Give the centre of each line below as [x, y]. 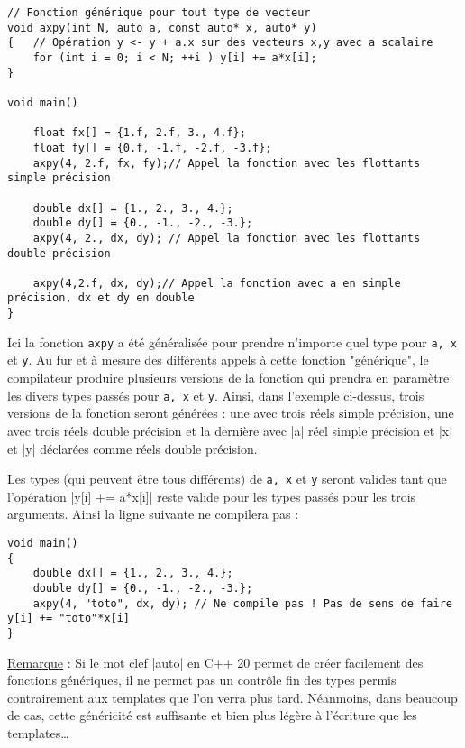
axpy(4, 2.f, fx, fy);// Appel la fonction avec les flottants [227, 163]
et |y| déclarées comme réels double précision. [132, 448]
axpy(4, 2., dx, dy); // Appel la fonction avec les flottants [227, 238]
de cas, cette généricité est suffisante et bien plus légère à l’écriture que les [212, 715]
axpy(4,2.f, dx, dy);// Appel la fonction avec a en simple [217, 283]
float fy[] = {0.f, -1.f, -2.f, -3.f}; [152, 148]
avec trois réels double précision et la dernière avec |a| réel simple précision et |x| [230, 430]
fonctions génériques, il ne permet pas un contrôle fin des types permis [202, 680]
